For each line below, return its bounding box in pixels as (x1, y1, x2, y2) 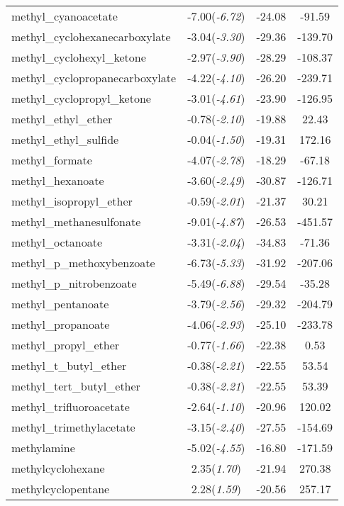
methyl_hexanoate (11, 172, 104, 189)
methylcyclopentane (11, 480, 110, 497)
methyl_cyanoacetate (11, 8, 118, 24)
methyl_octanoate (11, 234, 103, 250)
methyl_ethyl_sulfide (11, 131, 119, 147)
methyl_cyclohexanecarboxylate (11, 28, 171, 45)
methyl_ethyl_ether (11, 111, 113, 127)
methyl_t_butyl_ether (11, 357, 127, 373)
